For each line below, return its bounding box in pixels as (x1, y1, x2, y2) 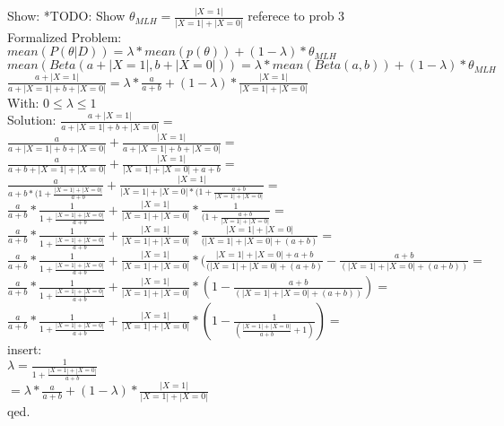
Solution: (7, 110, 56, 129)
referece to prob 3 (248, 6, 345, 25)
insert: (7, 340, 42, 359)
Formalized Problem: (7, 27, 122, 46)
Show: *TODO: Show (7, 6, 126, 25)
